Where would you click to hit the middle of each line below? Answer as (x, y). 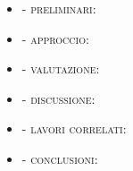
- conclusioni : (60, 158)
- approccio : (55, 38)
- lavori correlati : (74, 128)
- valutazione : (61, 68)
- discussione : (58, 98)
